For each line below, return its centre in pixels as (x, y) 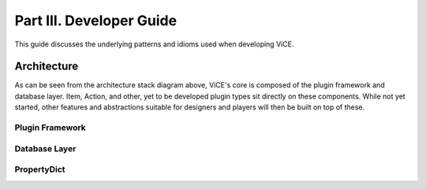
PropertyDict (40, 169)
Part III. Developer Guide (96, 20)
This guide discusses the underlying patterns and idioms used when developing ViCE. (154, 44)
